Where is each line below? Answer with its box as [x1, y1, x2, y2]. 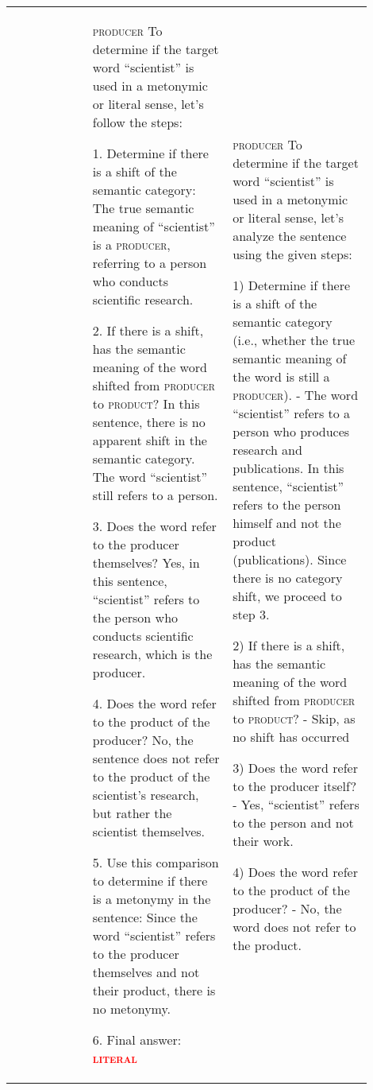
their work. [233, 831, 294, 850]
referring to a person [92, 254, 207, 272]
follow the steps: [92, 113, 183, 131]
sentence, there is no [92, 413, 206, 431]
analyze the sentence [233, 226, 347, 245]
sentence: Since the [92, 908, 198, 926]
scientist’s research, [92, 785, 199, 804]
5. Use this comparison [92, 853, 219, 871]
